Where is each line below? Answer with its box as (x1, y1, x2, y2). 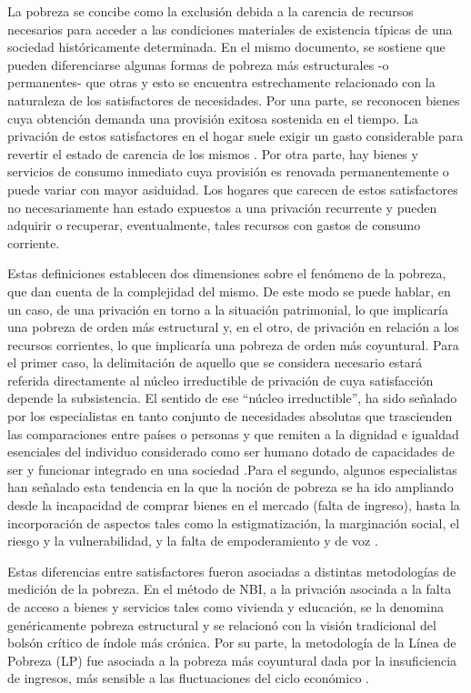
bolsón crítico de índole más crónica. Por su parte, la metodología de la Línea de (7, 633, 456, 652)
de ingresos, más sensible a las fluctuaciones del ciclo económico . (7, 668, 369, 688)
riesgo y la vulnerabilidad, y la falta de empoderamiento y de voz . (7, 531, 378, 550)
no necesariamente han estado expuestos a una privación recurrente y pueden (7, 197, 437, 216)
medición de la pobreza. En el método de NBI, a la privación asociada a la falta (7, 579, 452, 598)
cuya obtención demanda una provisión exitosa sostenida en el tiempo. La (7, 108, 418, 127)
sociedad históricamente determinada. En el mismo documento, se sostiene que (7, 37, 446, 56)
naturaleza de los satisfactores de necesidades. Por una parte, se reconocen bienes (7, 90, 460, 109)
